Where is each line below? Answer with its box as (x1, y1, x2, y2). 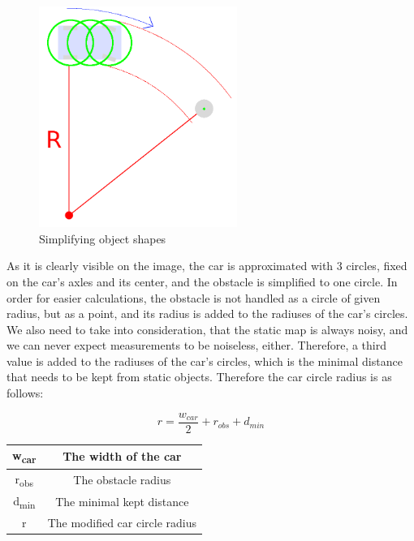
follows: (6, 384, 44, 401)
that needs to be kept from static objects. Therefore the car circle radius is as (6, 368, 392, 385)
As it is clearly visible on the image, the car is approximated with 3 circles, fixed (6, 257, 408, 274)
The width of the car (63, 448, 182, 465)
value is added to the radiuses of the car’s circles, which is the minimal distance (6, 352, 403, 369)
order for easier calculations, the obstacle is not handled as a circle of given (6, 289, 381, 306)
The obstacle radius (73, 470, 171, 487)
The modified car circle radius (47, 514, 196, 531)
